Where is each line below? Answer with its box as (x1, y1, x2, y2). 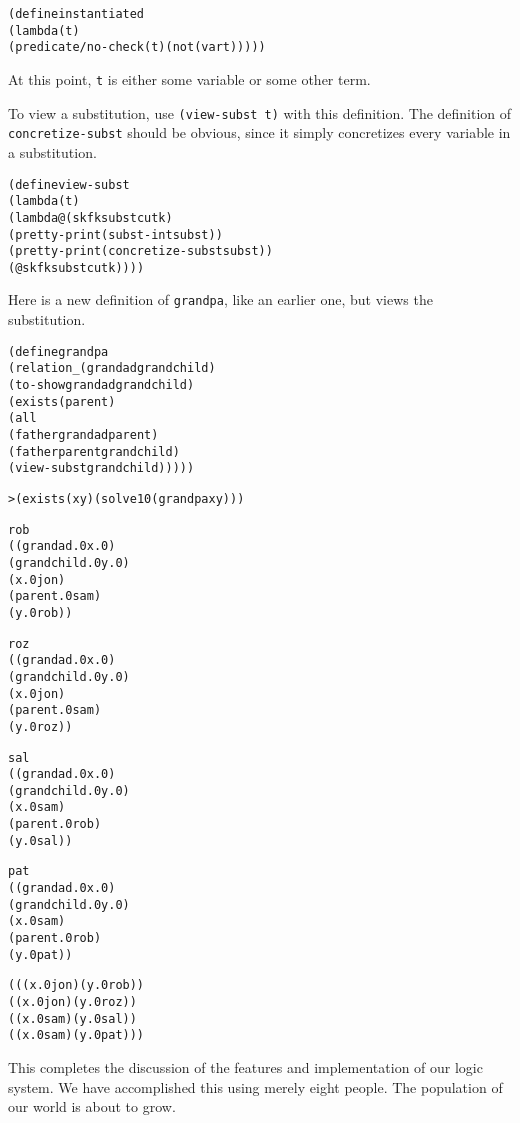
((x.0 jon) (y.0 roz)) (8, 995, 137, 1010)
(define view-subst (8, 177, 130, 192)
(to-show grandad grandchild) (8, 378, 195, 393)
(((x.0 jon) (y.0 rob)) (8, 978, 145, 993)
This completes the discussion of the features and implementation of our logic (8, 1057, 483, 1077)
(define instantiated (8, 7, 145, 21)
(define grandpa (8, 344, 109, 359)
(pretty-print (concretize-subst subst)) (8, 244, 273, 259)
